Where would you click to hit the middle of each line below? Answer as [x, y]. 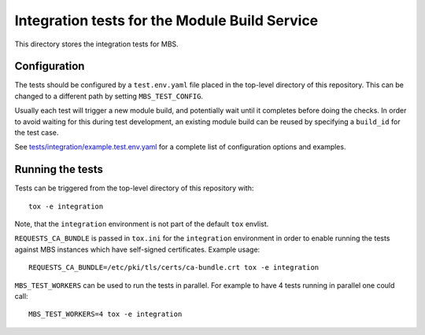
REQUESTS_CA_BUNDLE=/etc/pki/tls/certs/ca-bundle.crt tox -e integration [174, 268]
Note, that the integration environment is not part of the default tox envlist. [142, 224]
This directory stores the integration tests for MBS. [96, 44]
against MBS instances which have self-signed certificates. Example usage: [137, 249]
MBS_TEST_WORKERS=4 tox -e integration [105, 314]
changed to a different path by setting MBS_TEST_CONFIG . [109, 96]
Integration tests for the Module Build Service [166, 20]
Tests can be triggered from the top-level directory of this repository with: [134, 188]
